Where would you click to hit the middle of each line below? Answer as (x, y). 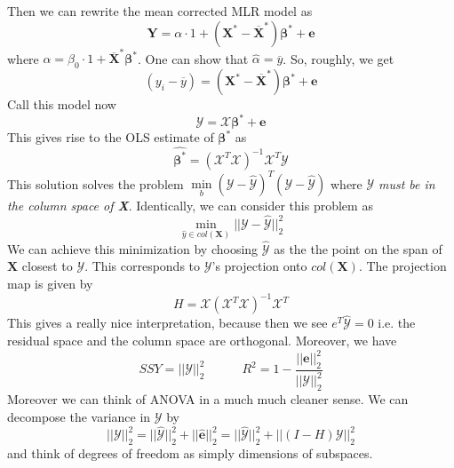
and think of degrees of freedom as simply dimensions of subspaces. (190, 453)
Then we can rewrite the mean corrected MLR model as (160, 11)
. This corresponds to (143, 266)
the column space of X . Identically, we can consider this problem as (190, 206)
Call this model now (62, 104)
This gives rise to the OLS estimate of (111, 137)
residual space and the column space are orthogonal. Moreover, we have (202, 340)
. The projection (402, 266)
